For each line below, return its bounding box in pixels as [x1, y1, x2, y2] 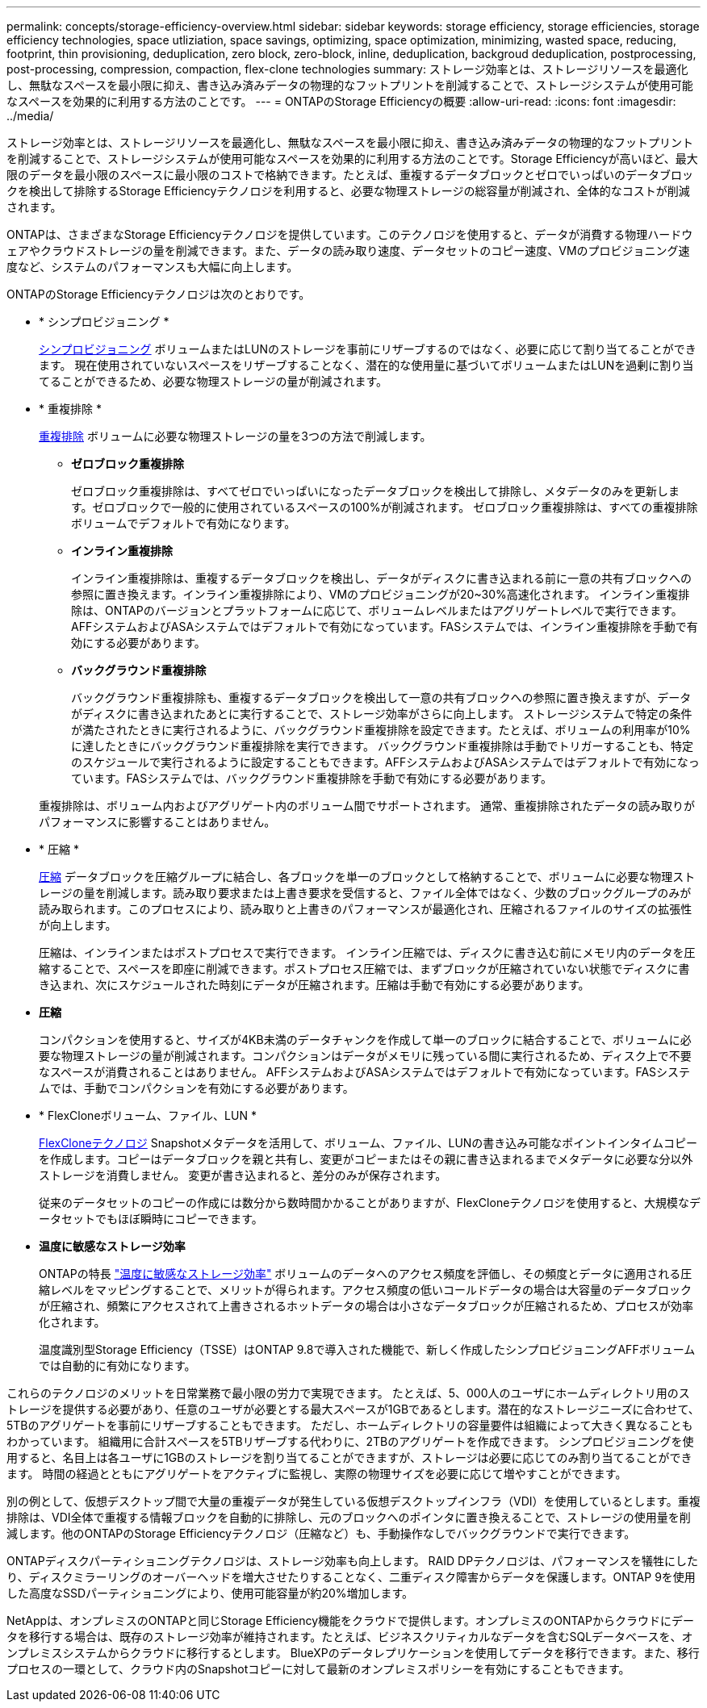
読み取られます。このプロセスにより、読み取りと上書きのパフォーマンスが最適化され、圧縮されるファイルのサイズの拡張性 [39, 902, 692, 916]
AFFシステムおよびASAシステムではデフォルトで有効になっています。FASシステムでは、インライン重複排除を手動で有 [71, 620, 698, 633]
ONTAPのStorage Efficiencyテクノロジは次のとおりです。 [6, 287, 311, 301]
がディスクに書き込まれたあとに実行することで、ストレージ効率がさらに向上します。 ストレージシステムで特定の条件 [71, 707, 692, 720]
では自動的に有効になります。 [39, 1359, 196, 1372]
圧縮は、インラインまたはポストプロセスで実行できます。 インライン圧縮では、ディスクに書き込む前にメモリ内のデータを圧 [39, 946, 696, 959]
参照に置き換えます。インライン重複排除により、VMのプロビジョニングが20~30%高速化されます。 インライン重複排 [71, 587, 690, 601]
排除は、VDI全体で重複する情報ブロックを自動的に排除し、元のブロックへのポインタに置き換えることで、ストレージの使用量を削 [6, 1510, 691, 1524]
